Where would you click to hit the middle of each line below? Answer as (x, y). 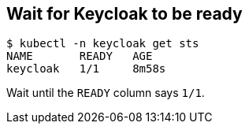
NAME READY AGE (80, 56)
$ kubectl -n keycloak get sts (103, 44)
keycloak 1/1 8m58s (86, 69)
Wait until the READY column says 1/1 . (106, 93)
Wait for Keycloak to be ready (124, 14)
